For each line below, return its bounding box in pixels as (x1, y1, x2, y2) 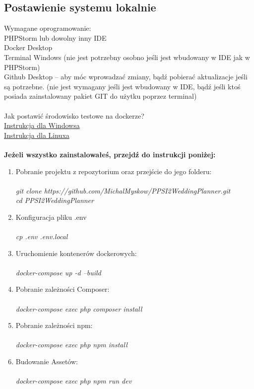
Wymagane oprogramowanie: (4, 23, 91, 33)
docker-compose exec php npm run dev (15, 376, 132, 386)
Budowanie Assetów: (15, 356, 78, 367)
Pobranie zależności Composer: (15, 284, 110, 294)
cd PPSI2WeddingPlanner (15, 195, 94, 205)
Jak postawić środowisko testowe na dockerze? (4, 110, 144, 121)
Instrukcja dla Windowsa (4, 120, 80, 130)
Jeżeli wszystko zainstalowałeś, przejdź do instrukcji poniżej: (4, 149, 216, 159)
